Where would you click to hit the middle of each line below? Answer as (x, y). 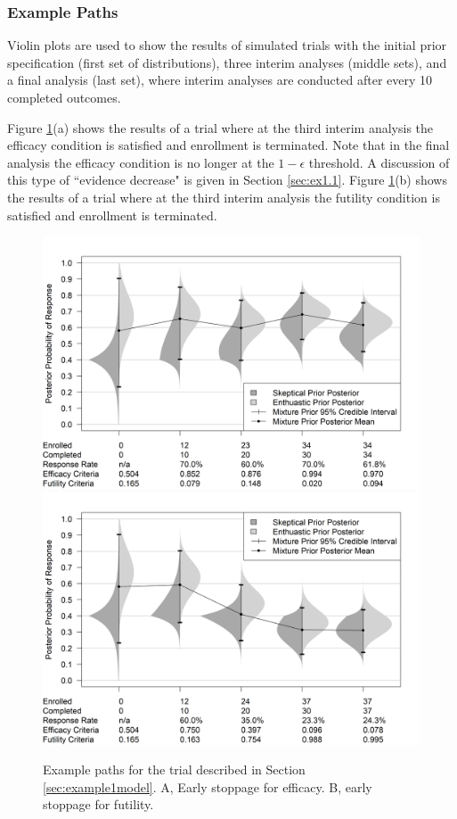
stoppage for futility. (98, 804)
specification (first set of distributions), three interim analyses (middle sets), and (227, 62)
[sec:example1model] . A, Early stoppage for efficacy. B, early (208, 786)
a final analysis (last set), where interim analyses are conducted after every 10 (220, 80)
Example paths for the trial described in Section (174, 769)
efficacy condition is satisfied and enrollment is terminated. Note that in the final (228, 145)
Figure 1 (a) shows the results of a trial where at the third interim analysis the (220, 127)
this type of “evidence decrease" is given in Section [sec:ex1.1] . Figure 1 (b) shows (227, 180)
